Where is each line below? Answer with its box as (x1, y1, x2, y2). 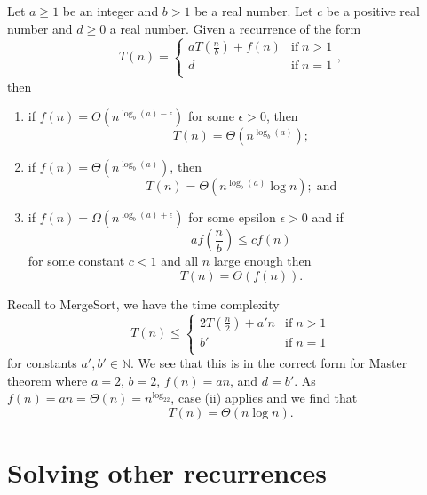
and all (161, 251, 199, 270)
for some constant (28, 251, 125, 270)
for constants (7, 354, 77, 372)
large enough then (213, 251, 312, 270)
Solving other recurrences (7, 454, 328, 491)
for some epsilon (188, 208, 276, 227)
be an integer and (62, 2, 159, 20)
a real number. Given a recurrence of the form (109, 19, 361, 37)
